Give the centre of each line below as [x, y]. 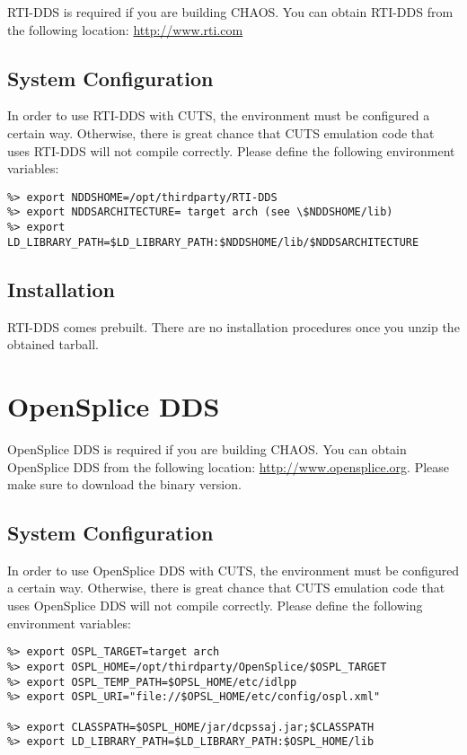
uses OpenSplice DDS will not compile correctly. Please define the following [215, 606]
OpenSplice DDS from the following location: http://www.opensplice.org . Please [229, 466]
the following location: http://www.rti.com [125, 29]
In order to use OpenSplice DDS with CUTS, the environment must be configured [233, 570]
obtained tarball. [53, 344]
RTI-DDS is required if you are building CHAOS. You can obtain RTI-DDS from [230, 12]
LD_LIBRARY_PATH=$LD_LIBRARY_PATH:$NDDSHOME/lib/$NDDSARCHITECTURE [213, 242]
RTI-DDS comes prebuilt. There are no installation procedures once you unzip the [233, 326]
